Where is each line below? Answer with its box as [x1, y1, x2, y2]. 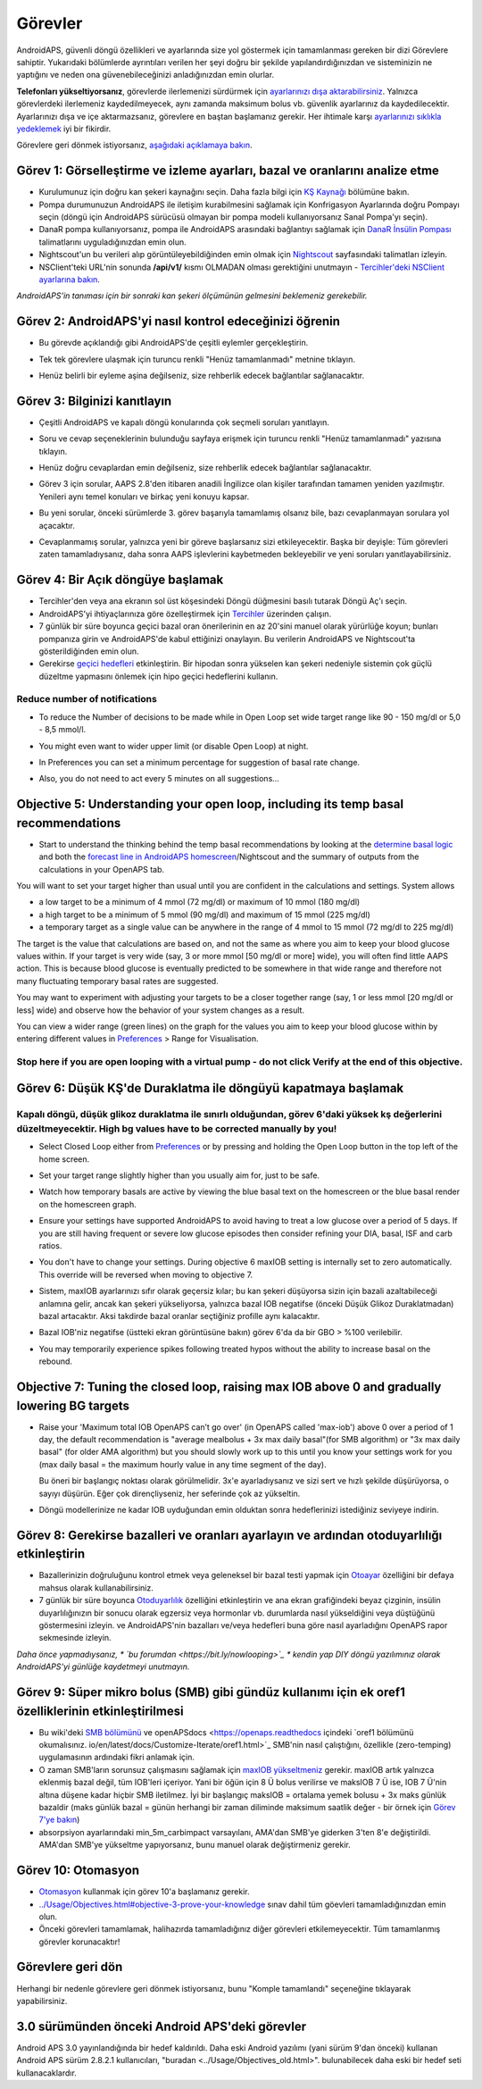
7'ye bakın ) [38, 1814, 80, 1826]
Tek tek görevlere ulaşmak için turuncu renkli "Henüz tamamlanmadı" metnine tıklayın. [38, 354, 356, 364]
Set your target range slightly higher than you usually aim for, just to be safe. [38, 1170, 320, 1181]
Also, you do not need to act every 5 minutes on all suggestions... [38, 773, 280, 784]
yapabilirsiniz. [16, 1995, 68, 2006]
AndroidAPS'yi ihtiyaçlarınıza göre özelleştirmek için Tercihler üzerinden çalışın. [38, 608, 332, 619]
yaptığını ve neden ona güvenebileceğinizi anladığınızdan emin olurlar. [16, 70, 275, 80]
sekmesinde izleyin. [38, 1633, 112, 1643]
